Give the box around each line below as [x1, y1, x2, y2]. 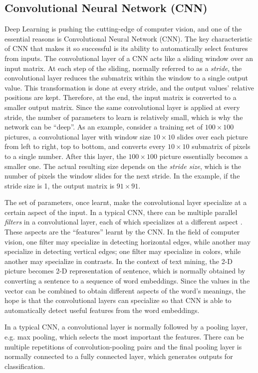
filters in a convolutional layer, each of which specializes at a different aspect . [4, 216, 243, 227]
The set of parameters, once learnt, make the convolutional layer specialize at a [4, 197, 247, 207]
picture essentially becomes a [159, 150, 248, 161]
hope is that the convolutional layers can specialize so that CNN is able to [4, 295, 232, 305]
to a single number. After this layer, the [4, 150, 126, 161]
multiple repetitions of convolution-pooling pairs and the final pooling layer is [4, 341, 242, 351]
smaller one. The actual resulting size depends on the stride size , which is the [4, 160, 242, 171]
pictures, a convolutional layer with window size [4, 131, 151, 141]
